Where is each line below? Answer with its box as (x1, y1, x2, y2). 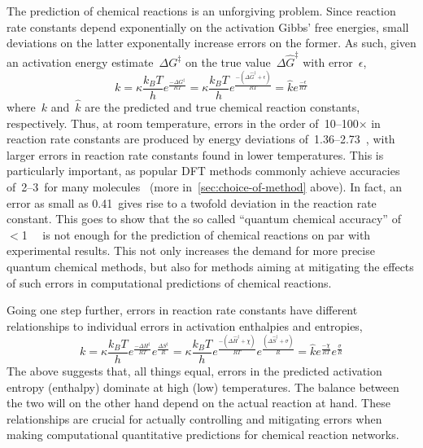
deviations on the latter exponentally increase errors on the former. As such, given (7, 34, 416, 51)
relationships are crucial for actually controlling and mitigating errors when (7, 410, 382, 427)
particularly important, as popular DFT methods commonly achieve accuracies (7, 162, 400, 179)
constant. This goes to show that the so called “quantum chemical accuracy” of (7, 210, 401, 227)
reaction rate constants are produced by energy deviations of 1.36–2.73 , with (7, 130, 395, 147)
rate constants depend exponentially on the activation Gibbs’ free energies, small (7, 18, 409, 35)
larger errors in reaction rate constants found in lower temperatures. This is (7, 146, 384, 163)
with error (303, 53, 353, 70)
